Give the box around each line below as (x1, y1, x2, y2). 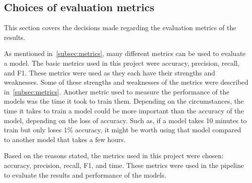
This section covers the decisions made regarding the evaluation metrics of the (4, 22, 236, 33)
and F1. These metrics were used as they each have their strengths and (4, 67, 216, 77)
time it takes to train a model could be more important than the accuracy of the (4, 105, 244, 115)
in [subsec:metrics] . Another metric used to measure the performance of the (4, 86, 230, 96)
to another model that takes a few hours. (4, 134, 126, 144)
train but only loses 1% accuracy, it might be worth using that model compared (4, 125, 241, 135)
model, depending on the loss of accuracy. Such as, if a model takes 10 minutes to (4, 115, 247, 125)
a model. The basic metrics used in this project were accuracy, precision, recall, (4, 57, 240, 68)
